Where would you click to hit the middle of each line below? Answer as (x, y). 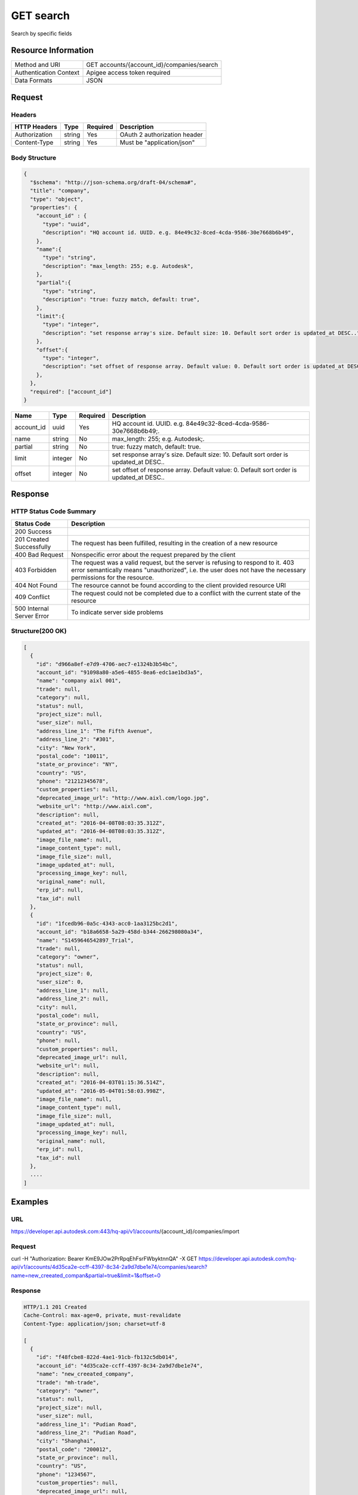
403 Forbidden (36, 570)
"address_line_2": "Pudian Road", (87, 1433)
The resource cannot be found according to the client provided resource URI (179, 585)
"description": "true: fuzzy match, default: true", (121, 300)
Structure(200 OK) (39, 631)
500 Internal (32, 608)
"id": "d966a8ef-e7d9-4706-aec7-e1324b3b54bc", (107, 664)
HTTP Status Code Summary (54, 511)
